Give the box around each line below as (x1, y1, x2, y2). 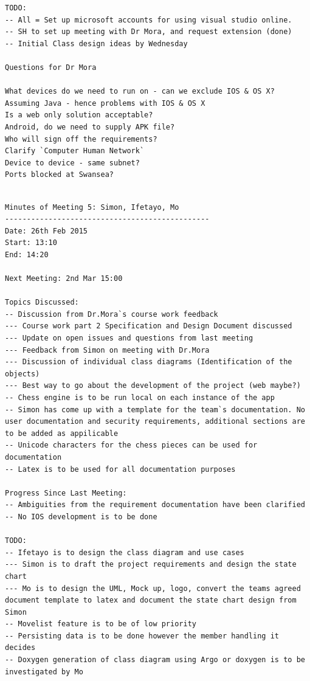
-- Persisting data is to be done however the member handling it (5, 631, 280, 640)
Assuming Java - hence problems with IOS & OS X (5, 99, 205, 108)
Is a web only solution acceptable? (5, 111, 153, 120)
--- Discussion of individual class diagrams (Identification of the (5, 358, 292, 367)
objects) (5, 369, 40, 378)
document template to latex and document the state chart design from (5, 596, 297, 605)
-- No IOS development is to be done (5, 512, 157, 521)
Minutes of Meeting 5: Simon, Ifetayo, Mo (5, 202, 179, 212)
